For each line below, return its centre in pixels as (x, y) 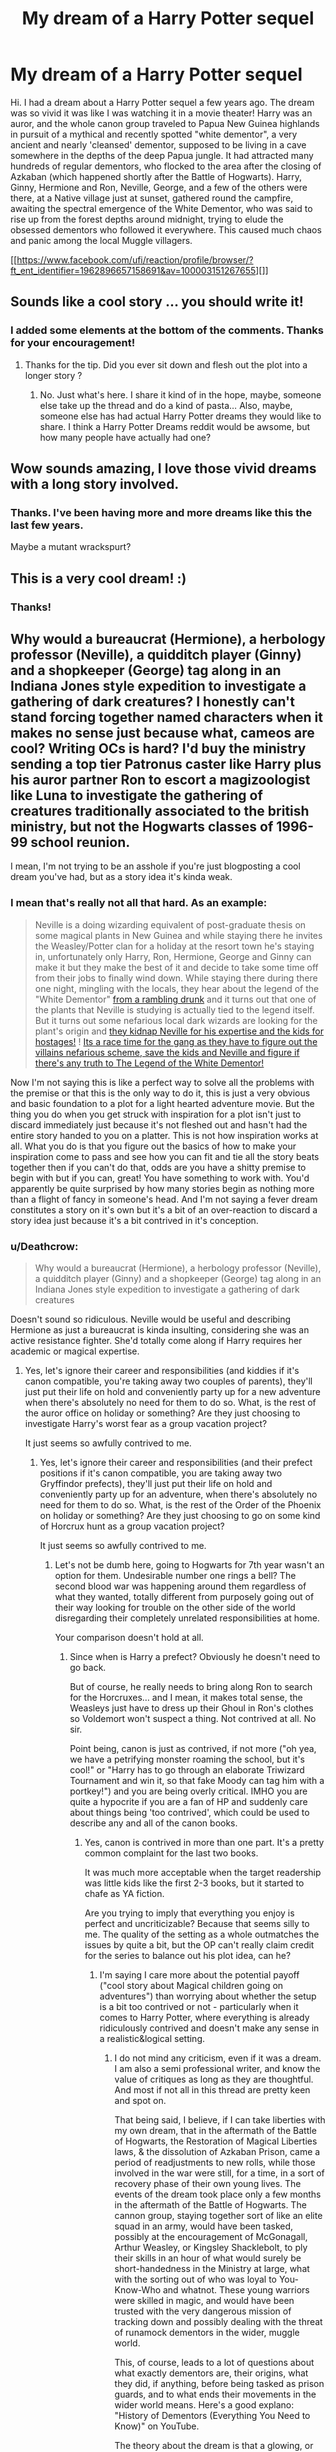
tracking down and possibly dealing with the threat (218, 2322)
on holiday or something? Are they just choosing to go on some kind (180, 1516)
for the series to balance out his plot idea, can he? (188, 1956)
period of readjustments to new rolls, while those (215, 2163)
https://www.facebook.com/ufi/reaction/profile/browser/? (135, 259)
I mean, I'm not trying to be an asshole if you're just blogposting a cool (155, 866)
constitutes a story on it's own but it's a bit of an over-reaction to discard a (164, 1209)
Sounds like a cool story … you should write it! (157, 302)
